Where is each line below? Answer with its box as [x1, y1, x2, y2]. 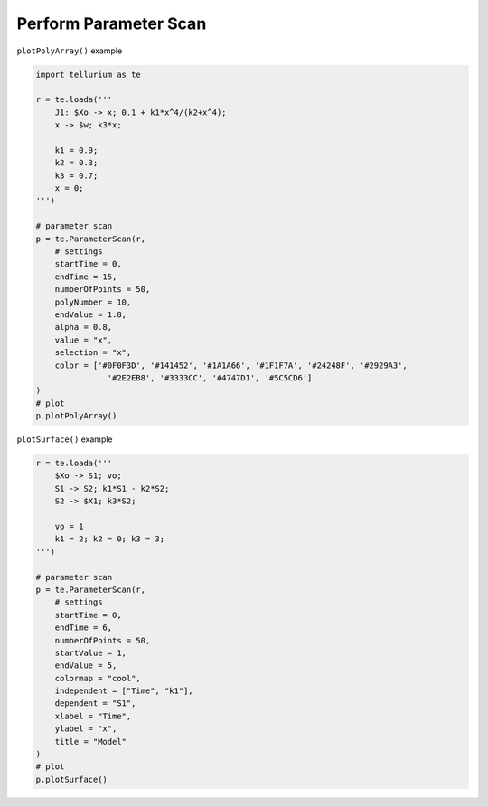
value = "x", [54, 334, 113, 345]
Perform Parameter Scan [16, 14, 207, 33]
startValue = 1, [54, 647, 127, 658]
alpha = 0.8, [54, 322, 113, 333]
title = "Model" [54, 737, 127, 746]
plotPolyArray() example [16, 45, 123, 56]
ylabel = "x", [54, 724, 117, 734]
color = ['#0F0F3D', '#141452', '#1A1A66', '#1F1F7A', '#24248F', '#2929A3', [54, 360, 408, 371]
